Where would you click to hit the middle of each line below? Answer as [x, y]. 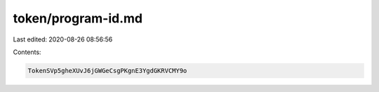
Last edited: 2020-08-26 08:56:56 [63, 39]
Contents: [27, 52]
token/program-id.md [78, 18]
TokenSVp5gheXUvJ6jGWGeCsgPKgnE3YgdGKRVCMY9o [107, 71]
